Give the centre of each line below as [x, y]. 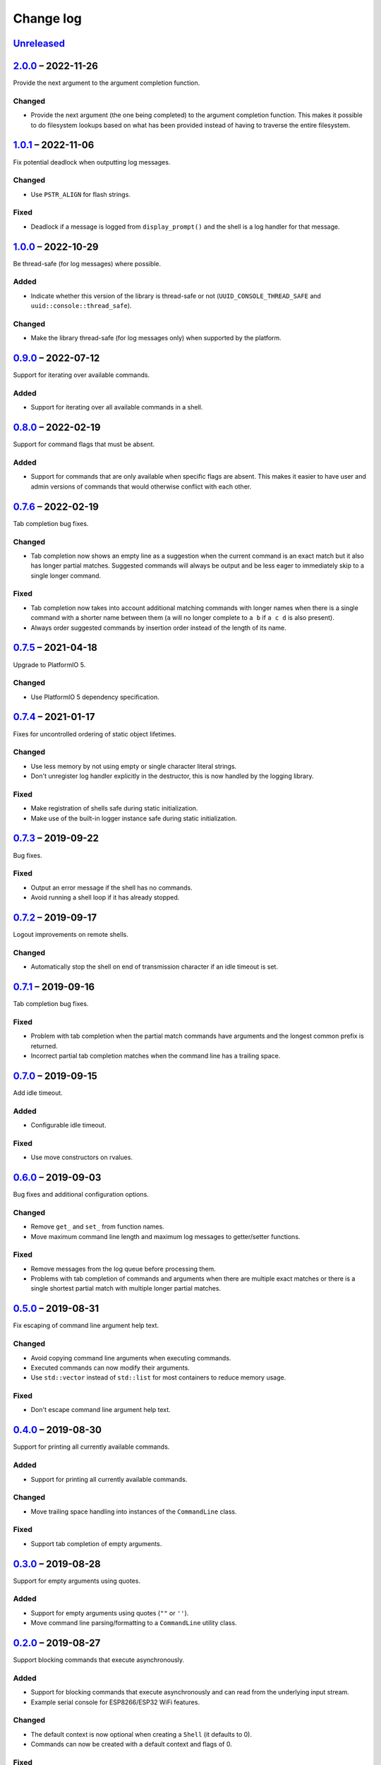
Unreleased [39, 43]
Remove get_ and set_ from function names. [98, 1227]
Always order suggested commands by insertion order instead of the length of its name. [159, 628]
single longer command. [66, 575]
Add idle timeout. [38, 1093]
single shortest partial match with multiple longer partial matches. [126, 1288]
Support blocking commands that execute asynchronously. [99, 1660]
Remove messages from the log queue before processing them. [123, 1269]
